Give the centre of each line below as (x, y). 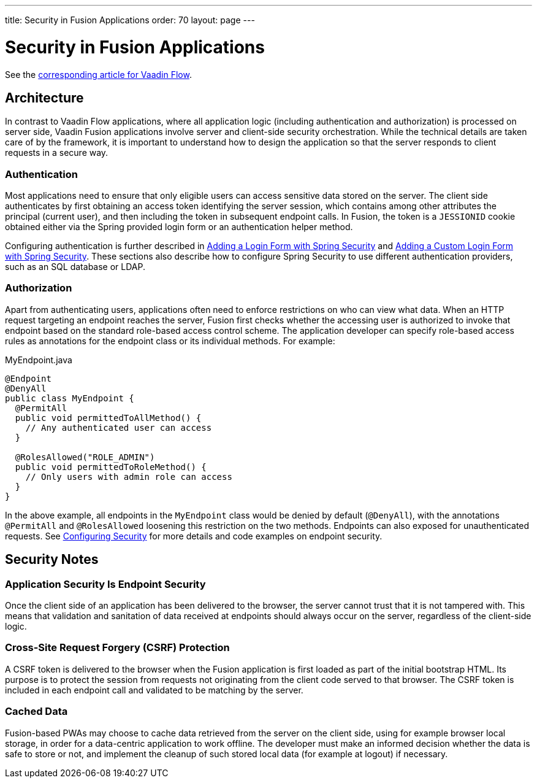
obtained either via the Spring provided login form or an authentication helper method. (179, 227)
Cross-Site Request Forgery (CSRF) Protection (117, 648)
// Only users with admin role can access (129, 476)
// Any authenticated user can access (119, 427)
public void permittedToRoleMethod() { (111, 467)
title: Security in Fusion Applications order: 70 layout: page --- (130, 20)
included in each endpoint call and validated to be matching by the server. (154, 690)
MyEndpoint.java (39, 360)
